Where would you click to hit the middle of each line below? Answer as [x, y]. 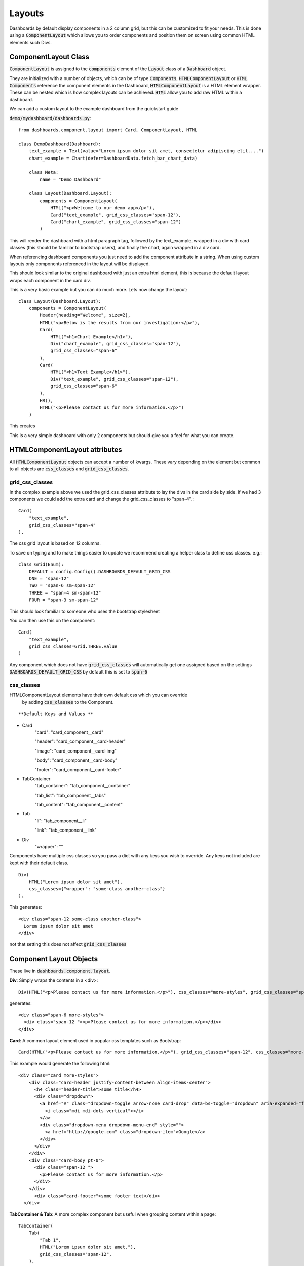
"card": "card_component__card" [69, 732]
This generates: [26, 907]
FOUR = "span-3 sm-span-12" [64, 600]
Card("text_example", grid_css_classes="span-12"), [116, 215]
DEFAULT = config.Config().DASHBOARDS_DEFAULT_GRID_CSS [100, 571]
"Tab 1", [50, 1240]
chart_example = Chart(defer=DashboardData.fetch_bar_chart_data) [113, 158]
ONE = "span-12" [49, 578]
